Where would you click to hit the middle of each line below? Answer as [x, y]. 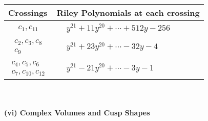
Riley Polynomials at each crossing [128, 13]
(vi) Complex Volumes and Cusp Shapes [77, 113]
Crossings [28, 13]
